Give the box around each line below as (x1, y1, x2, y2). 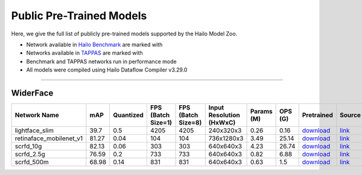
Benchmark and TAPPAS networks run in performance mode (26, 58, 177, 65)
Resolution (208, 111, 241, 120)
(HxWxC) (208, 118, 236, 127)
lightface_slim (14, 126, 54, 135)
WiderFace (11, 88, 54, 98)
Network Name (14, 111, 60, 120)
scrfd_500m (14, 158, 49, 167)
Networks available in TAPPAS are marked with (26, 49, 143, 57)
